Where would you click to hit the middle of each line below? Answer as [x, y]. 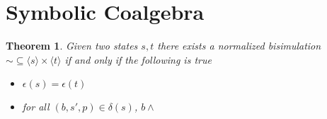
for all [36, 107]
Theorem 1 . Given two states [72, 46]
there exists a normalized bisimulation [239, 46]
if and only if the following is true [138, 59]
